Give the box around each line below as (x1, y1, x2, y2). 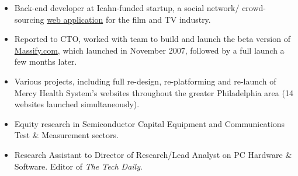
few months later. (14, 55, 77, 68)
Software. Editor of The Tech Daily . (14, 160, 143, 172)
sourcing (14, 13, 44, 25)
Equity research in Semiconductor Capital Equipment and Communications (14, 117, 285, 129)
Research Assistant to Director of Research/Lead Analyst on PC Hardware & (14, 148, 292, 160)
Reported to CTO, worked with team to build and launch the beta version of (14, 33, 290, 45)
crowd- (242, 2, 266, 13)
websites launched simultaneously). (14, 98, 140, 110)
